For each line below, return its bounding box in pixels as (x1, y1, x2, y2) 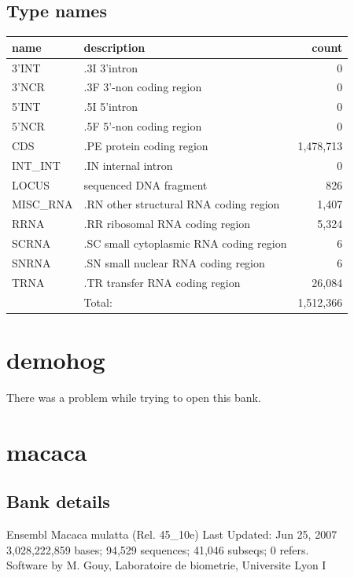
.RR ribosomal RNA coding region (83, 215, 251, 232)
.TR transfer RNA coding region (83, 274, 241, 290)
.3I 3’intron (83, 59, 138, 75)
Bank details (6, 489, 110, 514)
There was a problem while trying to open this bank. (6, 388, 261, 405)
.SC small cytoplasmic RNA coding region (83, 235, 287, 252)
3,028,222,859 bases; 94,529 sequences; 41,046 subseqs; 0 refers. (6, 541, 309, 558)
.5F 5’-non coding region (83, 118, 202, 134)
